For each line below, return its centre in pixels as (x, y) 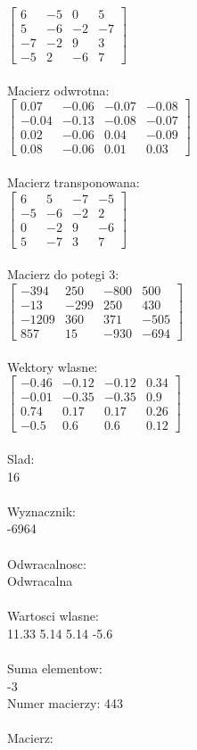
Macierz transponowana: (74, 182)
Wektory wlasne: (53, 366)
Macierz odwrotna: (58, 90)
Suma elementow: (55, 668)
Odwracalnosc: (47, 563)
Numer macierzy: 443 (65, 703)
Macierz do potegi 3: (63, 274)
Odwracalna (40, 581)
